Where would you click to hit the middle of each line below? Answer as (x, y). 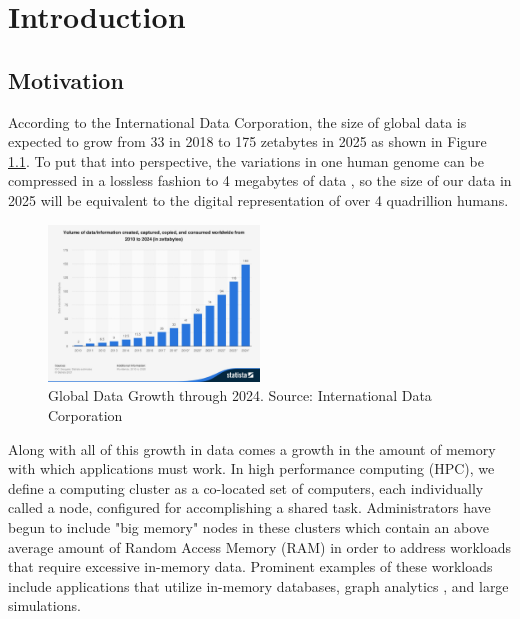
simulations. (44, 605)
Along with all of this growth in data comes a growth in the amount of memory (252, 448)
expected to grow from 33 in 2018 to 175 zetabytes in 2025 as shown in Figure (247, 141)
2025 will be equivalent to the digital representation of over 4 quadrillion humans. (258, 199)
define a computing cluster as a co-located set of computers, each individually (246, 487)
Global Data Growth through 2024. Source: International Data (240, 395)
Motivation (66, 79)
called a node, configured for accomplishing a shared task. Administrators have (249, 507)
